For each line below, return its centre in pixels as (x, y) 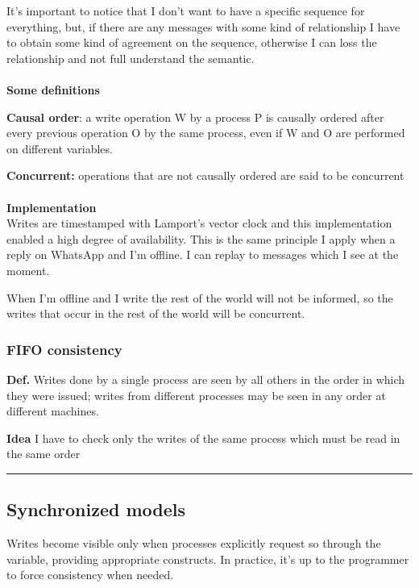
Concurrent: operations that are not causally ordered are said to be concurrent (205, 175)
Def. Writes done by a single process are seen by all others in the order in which (206, 379)
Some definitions (53, 89)
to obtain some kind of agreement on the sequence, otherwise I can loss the (192, 42)
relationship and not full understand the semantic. (131, 58)
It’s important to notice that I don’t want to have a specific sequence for (186, 10)
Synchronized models (96, 509)
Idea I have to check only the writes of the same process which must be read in (203, 438)
